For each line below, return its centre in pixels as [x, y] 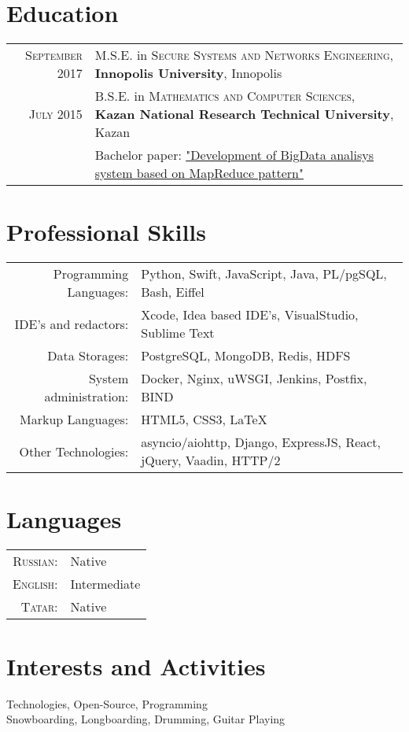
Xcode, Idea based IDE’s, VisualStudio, [250, 315]
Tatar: [39, 607]
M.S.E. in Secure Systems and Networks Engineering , [244, 55]
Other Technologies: [74, 451]
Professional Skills [107, 232]
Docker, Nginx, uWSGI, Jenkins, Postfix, [254, 379]
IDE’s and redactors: [72, 323]
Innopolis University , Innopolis [188, 73]
